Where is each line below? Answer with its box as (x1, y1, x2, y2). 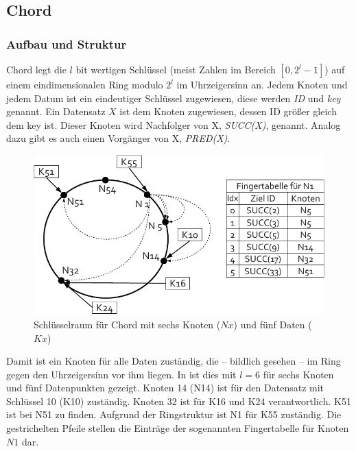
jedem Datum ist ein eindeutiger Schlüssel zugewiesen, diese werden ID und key (6, 90, 341, 105)
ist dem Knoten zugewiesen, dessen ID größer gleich (119, 104, 337, 119)
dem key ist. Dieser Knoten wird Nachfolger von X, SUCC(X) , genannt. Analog (6, 117, 341, 132)
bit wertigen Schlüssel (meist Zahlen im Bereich (75, 62, 276, 76)
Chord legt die (6, 62, 67, 76)
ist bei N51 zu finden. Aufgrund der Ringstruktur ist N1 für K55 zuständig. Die (6, 407, 342, 422)
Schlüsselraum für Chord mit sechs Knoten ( (34, 317, 221, 331)
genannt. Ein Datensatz (6, 104, 106, 119)
